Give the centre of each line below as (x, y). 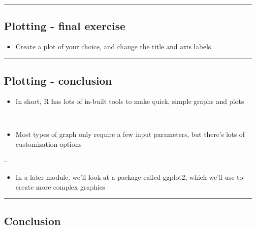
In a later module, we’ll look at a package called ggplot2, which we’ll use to (129, 177)
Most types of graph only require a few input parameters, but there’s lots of (130, 134)
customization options (48, 144)
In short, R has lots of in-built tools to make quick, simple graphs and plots (130, 101)
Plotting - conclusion (58, 81)
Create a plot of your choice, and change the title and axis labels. (114, 47)
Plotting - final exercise (65, 26)
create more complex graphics (60, 186)
